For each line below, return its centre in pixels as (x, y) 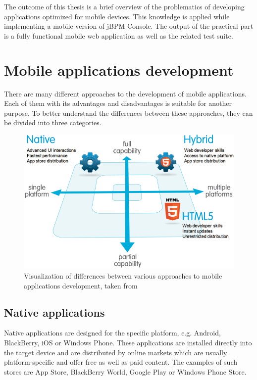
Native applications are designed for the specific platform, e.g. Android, (112, 333)
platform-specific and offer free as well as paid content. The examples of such (121, 362)
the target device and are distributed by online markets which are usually (116, 352)
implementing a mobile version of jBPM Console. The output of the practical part (129, 26)
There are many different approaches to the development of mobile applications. (125, 93)
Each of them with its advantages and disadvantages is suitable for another (118, 103)
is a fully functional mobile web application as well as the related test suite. (119, 35)
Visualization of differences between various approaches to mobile (123, 275)
